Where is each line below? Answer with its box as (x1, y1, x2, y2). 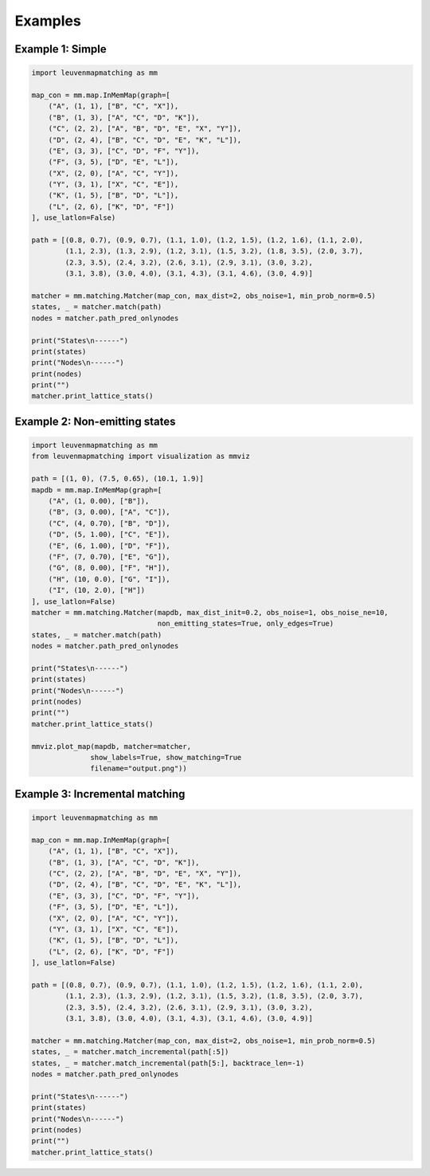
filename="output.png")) (90, 764, 187, 773)
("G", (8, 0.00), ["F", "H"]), (48, 563, 170, 573)
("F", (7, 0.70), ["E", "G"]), (48, 552, 170, 561)
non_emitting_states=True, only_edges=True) (157, 619, 334, 629)
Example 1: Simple (14, 42, 107, 56)
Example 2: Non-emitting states (14, 414, 176, 428)
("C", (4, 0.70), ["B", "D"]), (48, 519, 170, 527)
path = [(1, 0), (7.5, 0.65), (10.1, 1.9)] (31, 474, 205, 484)
